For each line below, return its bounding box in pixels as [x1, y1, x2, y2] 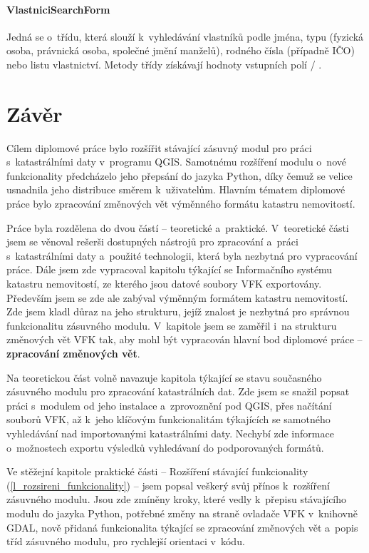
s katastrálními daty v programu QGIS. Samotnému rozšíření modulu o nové [6, 154, 346, 169]
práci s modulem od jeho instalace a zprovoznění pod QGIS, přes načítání [6, 397, 332, 412]
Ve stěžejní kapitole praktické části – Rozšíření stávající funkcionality [6, 464, 308, 479]
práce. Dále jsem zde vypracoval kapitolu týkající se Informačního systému [6, 262, 333, 277]
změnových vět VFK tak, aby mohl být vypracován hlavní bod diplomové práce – [6, 332, 363, 347]
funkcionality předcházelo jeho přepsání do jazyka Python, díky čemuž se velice [6, 168, 353, 183]
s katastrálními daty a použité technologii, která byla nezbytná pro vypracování [6, 248, 358, 263]
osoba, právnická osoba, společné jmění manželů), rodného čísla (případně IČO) [6, 43, 355, 58]
